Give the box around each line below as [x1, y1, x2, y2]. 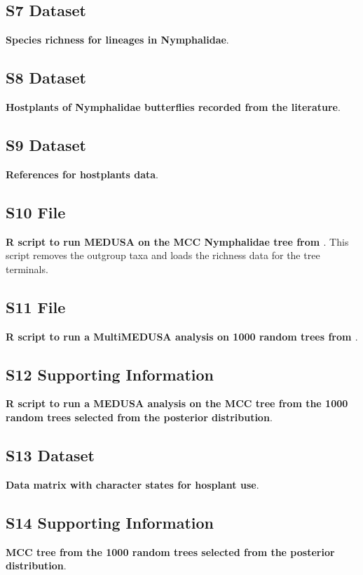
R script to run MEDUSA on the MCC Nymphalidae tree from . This [6, 234, 349, 249]
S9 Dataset [6, 133, 86, 155]
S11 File [6, 296, 66, 317]
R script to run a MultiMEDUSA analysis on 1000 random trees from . [6, 329, 358, 343]
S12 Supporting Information [6, 363, 214, 385]
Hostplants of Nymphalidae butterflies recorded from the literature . [6, 100, 341, 114]
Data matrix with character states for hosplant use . [6, 477, 259, 491]
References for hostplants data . [6, 166, 159, 181]
